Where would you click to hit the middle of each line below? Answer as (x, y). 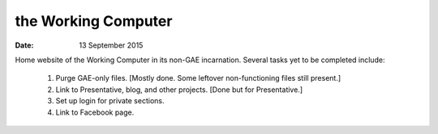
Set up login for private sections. (110, 101)
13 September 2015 (111, 45)
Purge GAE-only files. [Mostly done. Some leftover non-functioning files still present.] (198, 78)
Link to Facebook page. (95, 112)
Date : (24, 45)
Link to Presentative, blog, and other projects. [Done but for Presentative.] (179, 90)
